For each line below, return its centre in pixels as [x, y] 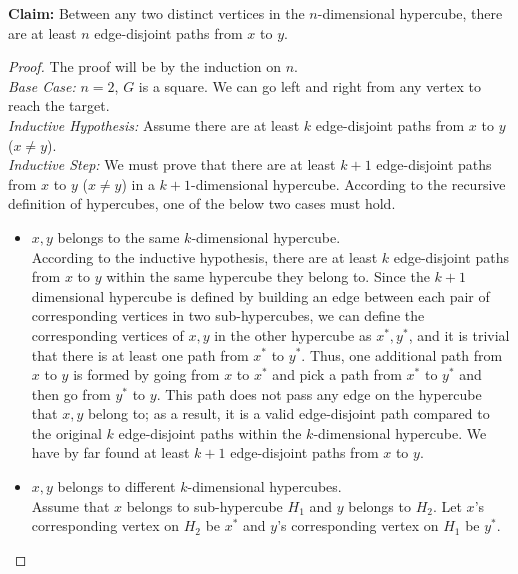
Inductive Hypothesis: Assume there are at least [154, 124]
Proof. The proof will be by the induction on [145, 66]
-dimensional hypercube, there [410, 13]
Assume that [70, 505]
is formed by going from [146, 374]
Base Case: [42, 85]
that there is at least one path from [140, 354]
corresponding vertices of [107, 334]
